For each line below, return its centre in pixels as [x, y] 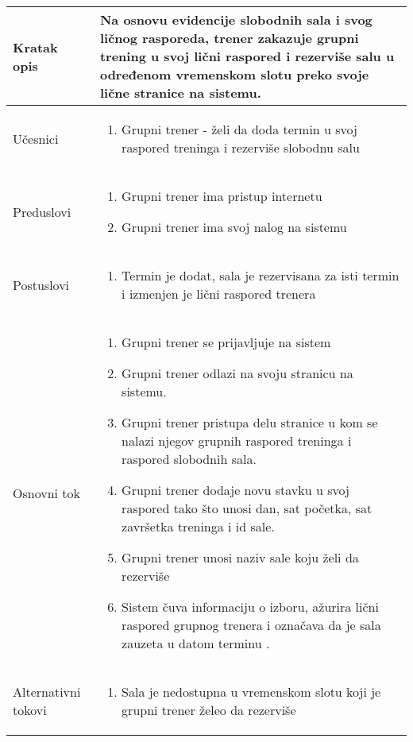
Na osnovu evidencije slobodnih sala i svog [236, 19]
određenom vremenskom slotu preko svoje [234, 74]
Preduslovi [42, 211]
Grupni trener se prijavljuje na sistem [226, 342]
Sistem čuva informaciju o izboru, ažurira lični [250, 607]
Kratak [35, 47]
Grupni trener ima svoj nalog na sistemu [234, 227]
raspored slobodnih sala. [189, 459]
